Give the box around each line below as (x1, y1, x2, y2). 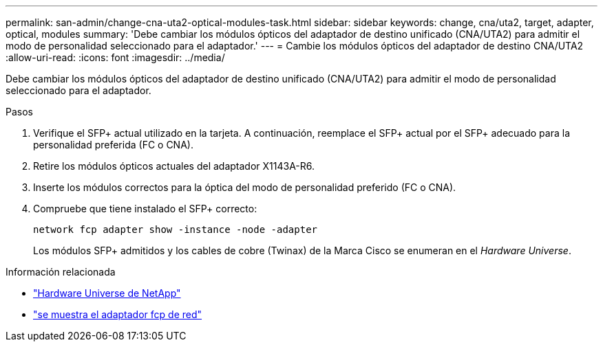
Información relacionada (6, 266, 116, 278)
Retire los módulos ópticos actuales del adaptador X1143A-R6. (33, 160, 315, 172)
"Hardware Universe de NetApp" (33, 287, 181, 299)
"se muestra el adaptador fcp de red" (33, 309, 202, 320)
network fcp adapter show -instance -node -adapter (33, 224, 318, 235)
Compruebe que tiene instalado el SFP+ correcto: (33, 203, 257, 214)
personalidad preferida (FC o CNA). (33, 139, 193, 150)
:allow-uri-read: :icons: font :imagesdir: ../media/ (6, 52, 225, 63)
